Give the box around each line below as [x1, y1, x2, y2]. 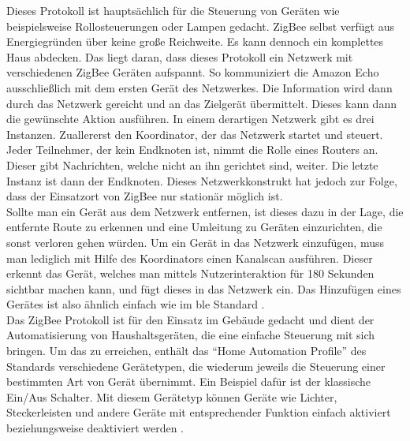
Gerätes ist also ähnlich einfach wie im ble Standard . [6, 296, 265, 312]
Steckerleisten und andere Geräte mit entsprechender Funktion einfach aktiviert [6, 404, 391, 420]
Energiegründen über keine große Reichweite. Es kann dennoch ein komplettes [6, 33, 384, 50]
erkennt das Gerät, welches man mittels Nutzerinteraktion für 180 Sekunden [6, 265, 375, 282]
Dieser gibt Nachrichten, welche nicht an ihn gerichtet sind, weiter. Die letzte [6, 156, 378, 173]
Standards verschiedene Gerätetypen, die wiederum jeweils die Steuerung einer [6, 357, 386, 374]
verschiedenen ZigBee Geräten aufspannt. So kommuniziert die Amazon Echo [6, 64, 379, 80]
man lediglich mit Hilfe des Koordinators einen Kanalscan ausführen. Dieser [6, 249, 373, 266]
